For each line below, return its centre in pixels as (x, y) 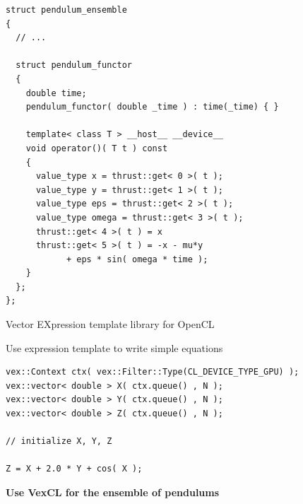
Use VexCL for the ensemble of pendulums (113, 492)
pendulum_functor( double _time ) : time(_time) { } (152, 107)
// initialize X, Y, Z (59, 441)
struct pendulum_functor (74, 65)
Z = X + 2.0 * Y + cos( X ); (74, 469)
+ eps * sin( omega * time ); (137, 259)
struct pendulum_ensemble (66, 10)
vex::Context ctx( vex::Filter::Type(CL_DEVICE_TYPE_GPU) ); (153, 372)
